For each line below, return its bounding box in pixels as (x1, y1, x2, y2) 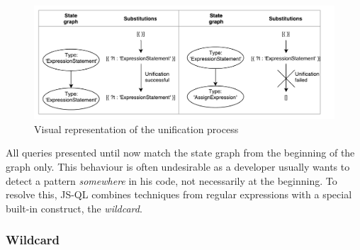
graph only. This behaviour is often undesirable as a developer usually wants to (6, 159, 350, 174)
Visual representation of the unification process (34, 121, 239, 136)
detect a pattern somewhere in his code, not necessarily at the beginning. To (6, 173, 337, 188)
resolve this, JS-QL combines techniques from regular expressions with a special (6, 187, 352, 202)
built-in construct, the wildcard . (6, 200, 142, 215)
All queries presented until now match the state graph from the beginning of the (6, 145, 355, 160)
